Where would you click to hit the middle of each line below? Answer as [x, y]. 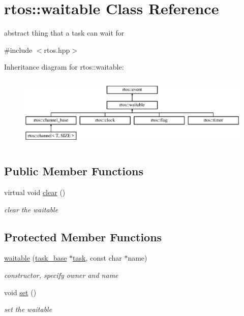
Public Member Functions [74, 171]
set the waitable [28, 309]
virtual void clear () [35, 192]
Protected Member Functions [83, 236]
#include [18, 50]
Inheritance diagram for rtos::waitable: [64, 67]
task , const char [97, 258]
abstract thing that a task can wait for [64, 33]
